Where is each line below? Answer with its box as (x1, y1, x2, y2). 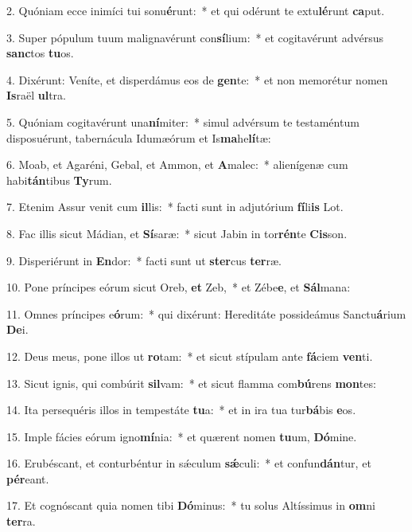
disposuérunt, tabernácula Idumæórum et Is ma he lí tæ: (6, 129, 271, 146)
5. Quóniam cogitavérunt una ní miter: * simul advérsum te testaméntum (6, 113, 360, 130)
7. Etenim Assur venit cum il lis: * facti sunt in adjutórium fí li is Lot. (6, 198, 344, 215)
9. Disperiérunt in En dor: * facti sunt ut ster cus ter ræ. (6, 252, 282, 268)
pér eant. (6, 470, 49, 487)
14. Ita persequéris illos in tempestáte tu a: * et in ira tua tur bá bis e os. (6, 401, 356, 418)
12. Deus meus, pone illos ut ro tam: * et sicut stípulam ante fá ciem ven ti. (6, 347, 373, 364)
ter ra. (6, 513, 36, 530)
